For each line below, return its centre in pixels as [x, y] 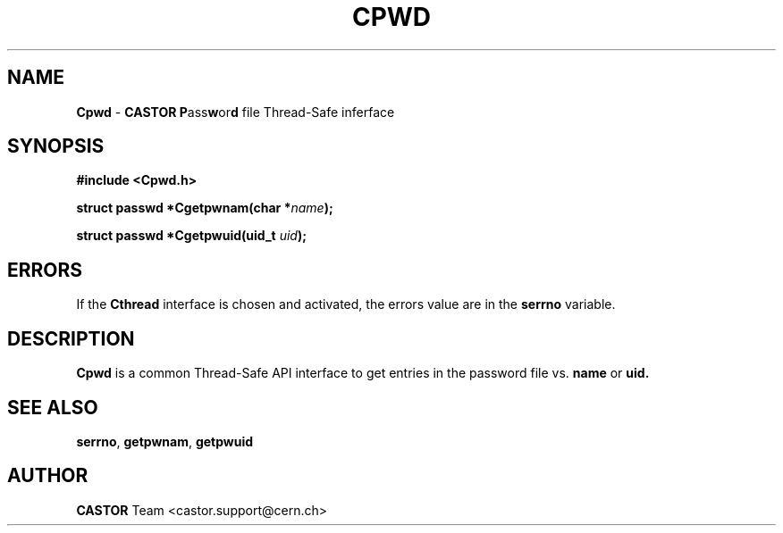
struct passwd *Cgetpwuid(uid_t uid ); [191, 236]
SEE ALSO [53, 407]
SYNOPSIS [56, 146]
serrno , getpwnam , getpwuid [165, 441]
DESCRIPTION [71, 338]
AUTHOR [48, 476]
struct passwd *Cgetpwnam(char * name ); [205, 208]
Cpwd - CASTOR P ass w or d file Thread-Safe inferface [236, 112]
